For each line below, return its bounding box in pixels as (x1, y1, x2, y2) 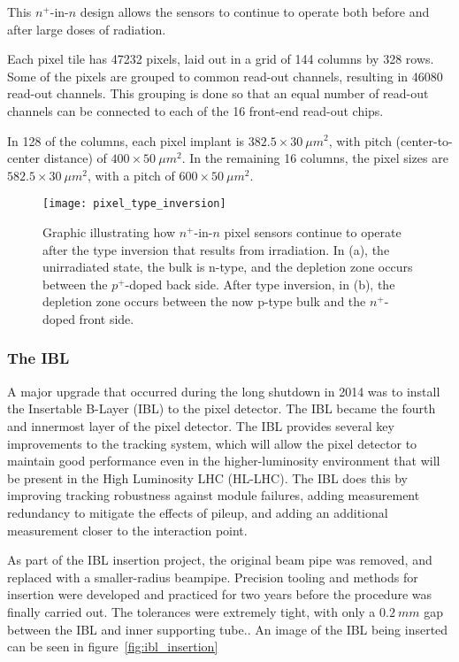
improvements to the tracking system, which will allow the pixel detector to (7, 434, 417, 452)
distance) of (43, 149, 107, 167)
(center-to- (395, 131, 453, 150)
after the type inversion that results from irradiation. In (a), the (42, 240, 390, 258)
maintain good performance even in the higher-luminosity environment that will (7, 451, 440, 470)
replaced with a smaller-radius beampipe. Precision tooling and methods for (7, 567, 418, 586)
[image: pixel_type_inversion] (42, 197, 226, 211)
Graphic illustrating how (42, 223, 176, 241)
